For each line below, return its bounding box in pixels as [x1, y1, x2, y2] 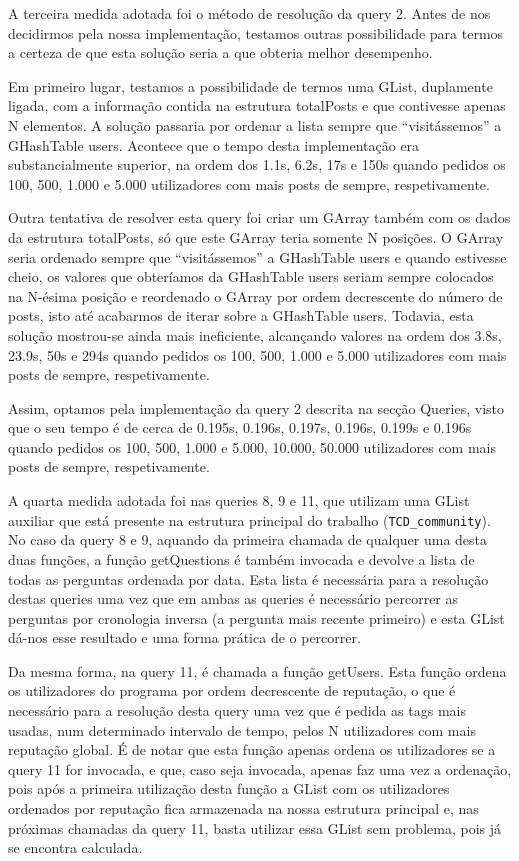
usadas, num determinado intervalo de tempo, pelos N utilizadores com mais [8, 719, 476, 740]
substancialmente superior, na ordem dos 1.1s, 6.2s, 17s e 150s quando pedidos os [8, 154, 506, 175]
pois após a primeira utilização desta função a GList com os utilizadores [8, 778, 450, 799]
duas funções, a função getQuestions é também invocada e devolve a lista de [8, 548, 475, 569]
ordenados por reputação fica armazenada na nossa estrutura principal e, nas [8, 798, 479, 819]
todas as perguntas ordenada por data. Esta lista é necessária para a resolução [8, 568, 489, 589]
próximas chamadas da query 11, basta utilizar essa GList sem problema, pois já [8, 817, 501, 838]
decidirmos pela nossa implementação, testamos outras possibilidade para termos [8, 22, 504, 43]
